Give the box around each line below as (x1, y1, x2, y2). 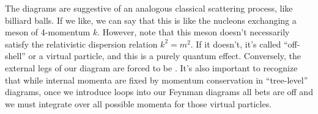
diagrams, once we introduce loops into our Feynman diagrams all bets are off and (5, 85, 313, 98)
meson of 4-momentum (5, 26, 91, 38)
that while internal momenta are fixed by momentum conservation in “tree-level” (5, 73, 308, 86)
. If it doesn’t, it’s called (190, 37, 281, 50)
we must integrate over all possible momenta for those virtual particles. (5, 97, 272, 110)
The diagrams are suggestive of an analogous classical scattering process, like (5, 2, 293, 14)
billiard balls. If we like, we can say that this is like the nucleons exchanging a (5, 13, 297, 26)
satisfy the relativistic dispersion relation (5, 37, 158, 50)
